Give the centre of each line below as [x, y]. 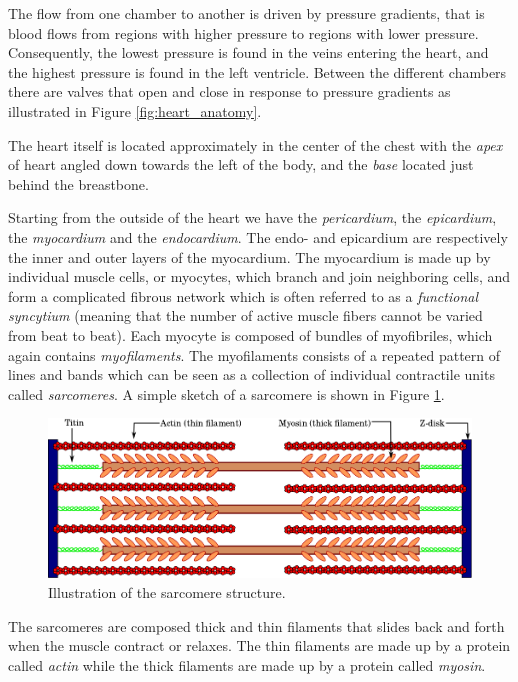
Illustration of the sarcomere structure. [167, 591]
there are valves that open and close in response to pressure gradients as [229, 91]
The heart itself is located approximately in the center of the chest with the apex [255, 144]
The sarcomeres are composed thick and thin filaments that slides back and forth [256, 625]
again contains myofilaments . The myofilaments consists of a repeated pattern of [254, 354]
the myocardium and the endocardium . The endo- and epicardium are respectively [258, 236]
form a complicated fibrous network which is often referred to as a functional [243, 295]
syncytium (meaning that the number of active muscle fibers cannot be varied [245, 315]
